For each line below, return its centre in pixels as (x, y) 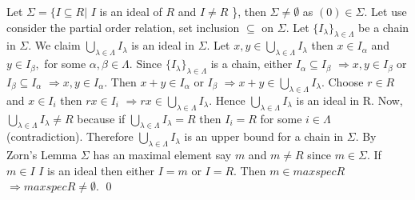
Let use (389, 11)
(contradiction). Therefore (70, 136)
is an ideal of (131, 11)
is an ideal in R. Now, (349, 100)
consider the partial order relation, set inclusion (123, 27)
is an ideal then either (101, 170)
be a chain (384, 27)
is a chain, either (251, 64)
